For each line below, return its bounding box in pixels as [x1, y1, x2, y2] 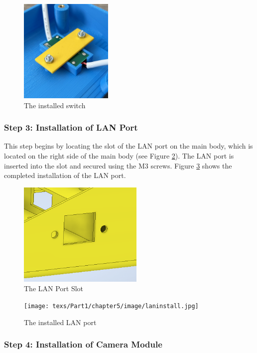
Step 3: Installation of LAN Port [4, 121, 138, 134]
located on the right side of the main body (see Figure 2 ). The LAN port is [4, 150, 234, 161]
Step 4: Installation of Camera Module [4, 338, 162, 351]
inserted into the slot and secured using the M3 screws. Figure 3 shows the [4, 160, 232, 171]
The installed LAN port [24, 317, 97, 327]
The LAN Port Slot [24, 283, 84, 294]
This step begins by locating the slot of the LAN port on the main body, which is [4, 141, 253, 151]
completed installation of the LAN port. [4, 170, 126, 180]
